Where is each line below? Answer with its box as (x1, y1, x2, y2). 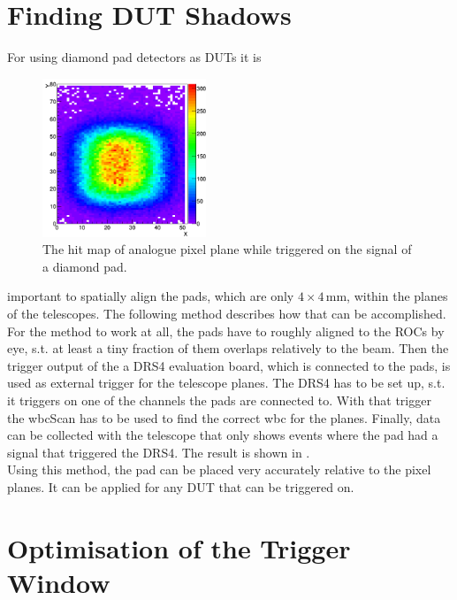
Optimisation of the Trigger (7, 529, 351, 565)
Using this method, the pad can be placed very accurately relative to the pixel (7, 460, 431, 479)
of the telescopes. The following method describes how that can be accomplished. (7, 304, 446, 322)
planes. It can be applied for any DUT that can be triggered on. (7, 477, 354, 496)
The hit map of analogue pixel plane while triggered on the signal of (42, 240, 412, 258)
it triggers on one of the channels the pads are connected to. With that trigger (7, 390, 431, 409)
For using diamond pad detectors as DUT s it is (7, 48, 262, 66)
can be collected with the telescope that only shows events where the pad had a (7, 426, 438, 444)
